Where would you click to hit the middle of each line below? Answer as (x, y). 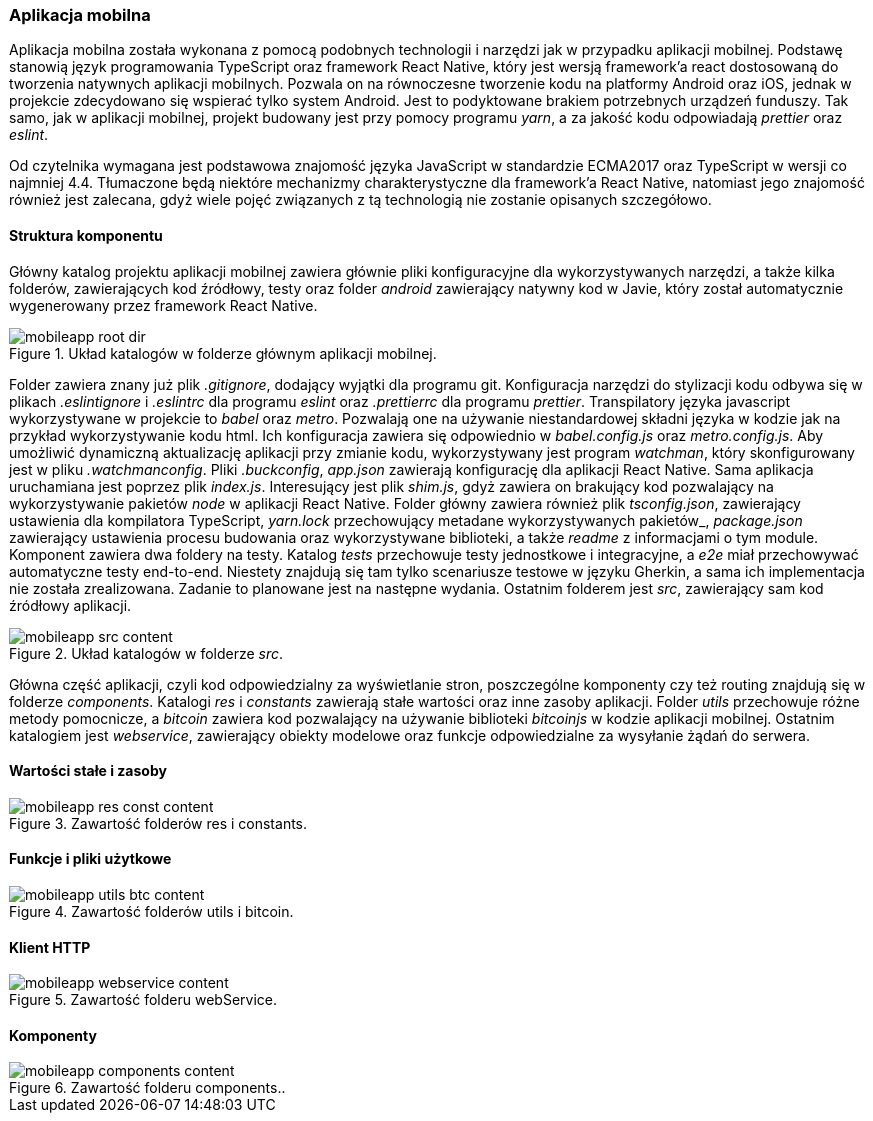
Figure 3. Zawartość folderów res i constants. (158, 823)
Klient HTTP (50, 947)
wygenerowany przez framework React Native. (163, 305)
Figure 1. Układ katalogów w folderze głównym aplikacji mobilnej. (223, 353)
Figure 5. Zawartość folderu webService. (143, 1000)
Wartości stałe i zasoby (88, 771)
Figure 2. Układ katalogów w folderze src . (146, 653)
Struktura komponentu (86, 235)
